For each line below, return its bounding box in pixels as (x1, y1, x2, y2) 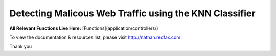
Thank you (9, 43, 32, 50)
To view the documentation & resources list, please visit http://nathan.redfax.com (9, 34, 181, 40)
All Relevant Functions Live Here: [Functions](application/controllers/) (9, 25, 158, 31)
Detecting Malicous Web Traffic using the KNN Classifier (9, 8, 256, 19)
